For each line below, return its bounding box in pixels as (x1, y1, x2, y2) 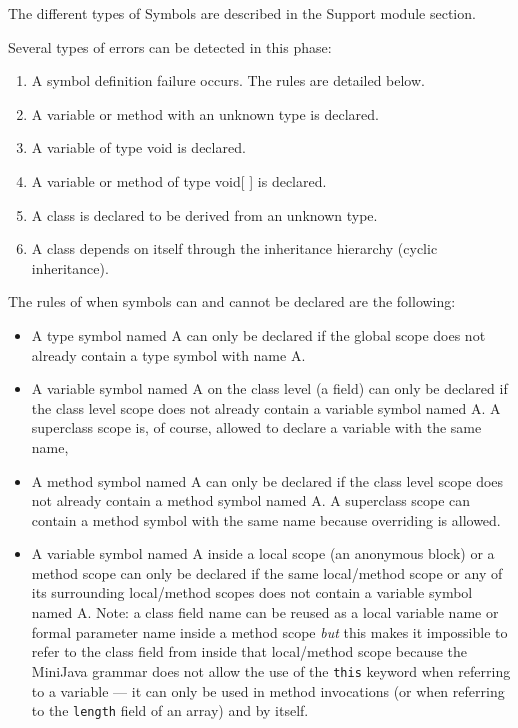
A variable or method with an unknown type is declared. (31, 103, 379, 124)
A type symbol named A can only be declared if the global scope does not (31, 324, 486, 345)
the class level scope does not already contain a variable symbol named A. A (31, 397, 501, 418)
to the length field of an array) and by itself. (31, 700, 309, 721)
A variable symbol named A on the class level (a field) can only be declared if (31, 378, 508, 399)
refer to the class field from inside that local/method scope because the (31, 641, 468, 662)
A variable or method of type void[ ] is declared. (31, 170, 327, 191)
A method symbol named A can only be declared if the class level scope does (31, 470, 504, 491)
